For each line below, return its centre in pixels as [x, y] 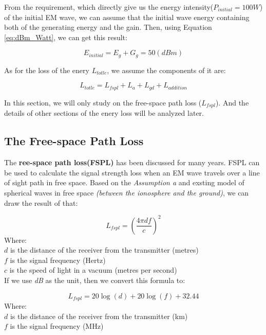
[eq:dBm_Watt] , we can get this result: [66, 37]
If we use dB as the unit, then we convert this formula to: [95, 280]
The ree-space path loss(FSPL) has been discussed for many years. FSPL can [132, 162]
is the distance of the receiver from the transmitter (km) [99, 316]
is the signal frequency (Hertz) [58, 260]
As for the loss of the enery [47, 70]
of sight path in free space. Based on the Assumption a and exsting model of [124, 182]
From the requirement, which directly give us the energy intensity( [109, 7]
